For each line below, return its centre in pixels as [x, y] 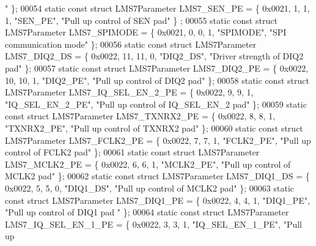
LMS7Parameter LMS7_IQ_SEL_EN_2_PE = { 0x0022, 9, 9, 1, [129, 92]
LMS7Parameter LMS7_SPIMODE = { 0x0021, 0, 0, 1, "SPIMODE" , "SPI [146, 32]
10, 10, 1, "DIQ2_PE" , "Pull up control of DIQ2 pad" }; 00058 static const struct [157, 80]
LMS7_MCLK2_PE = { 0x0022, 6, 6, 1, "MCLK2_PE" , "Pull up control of [148, 164]
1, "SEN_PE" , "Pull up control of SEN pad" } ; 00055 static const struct [141, 20]
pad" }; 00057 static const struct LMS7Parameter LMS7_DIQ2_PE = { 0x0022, [157, 68]
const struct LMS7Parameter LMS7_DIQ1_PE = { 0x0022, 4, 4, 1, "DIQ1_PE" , [158, 200]
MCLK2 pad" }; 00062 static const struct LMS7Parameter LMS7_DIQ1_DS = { [157, 176]
